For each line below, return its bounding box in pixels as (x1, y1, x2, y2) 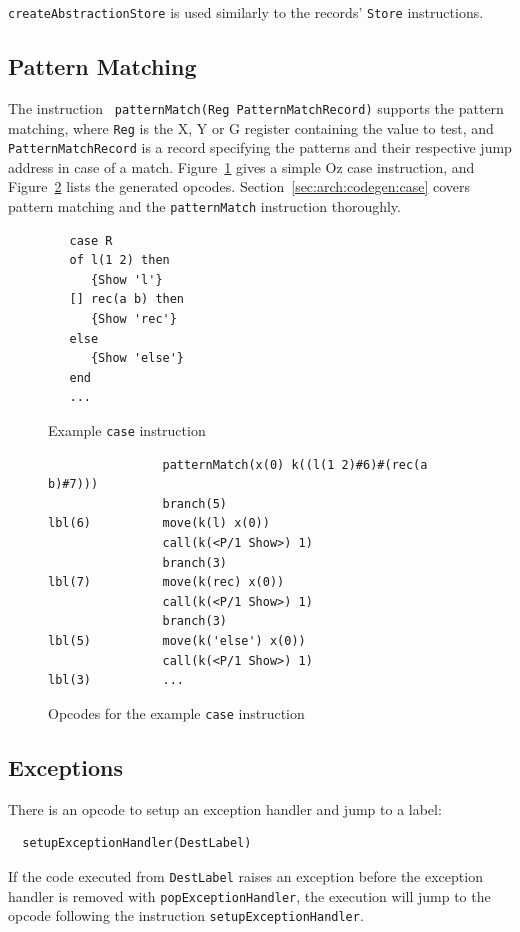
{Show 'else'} (90, 351, 185, 366)
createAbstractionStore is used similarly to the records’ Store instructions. (8, 2, 484, 22)
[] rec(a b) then (69, 292, 185, 307)
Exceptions (8, 751, 123, 782)
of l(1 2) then (69, 253, 170, 268)
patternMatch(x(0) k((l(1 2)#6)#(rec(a (162, 457, 428, 472)
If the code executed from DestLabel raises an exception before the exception (8, 865, 483, 886)
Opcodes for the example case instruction (48, 702, 305, 723)
